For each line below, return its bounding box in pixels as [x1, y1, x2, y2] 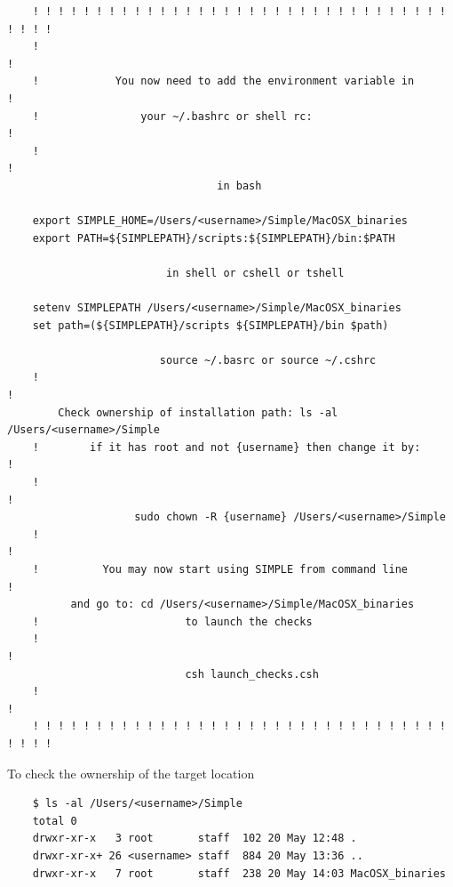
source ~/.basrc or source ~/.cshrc [159, 353, 377, 367]
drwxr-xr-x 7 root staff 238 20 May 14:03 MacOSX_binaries [32, 867, 446, 880]
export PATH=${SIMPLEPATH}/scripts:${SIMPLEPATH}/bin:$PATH [32, 231, 395, 245]
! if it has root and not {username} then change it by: [32, 440, 421, 454]
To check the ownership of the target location [7, 763, 255, 782]
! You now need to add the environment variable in [32, 75, 415, 88]
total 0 [32, 814, 77, 827]
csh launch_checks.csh [185, 667, 319, 681]
